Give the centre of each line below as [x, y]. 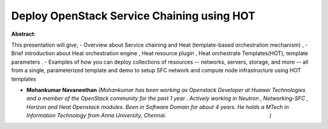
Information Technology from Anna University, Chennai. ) [149, 116]
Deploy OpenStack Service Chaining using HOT [133, 16]
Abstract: [23, 34]
